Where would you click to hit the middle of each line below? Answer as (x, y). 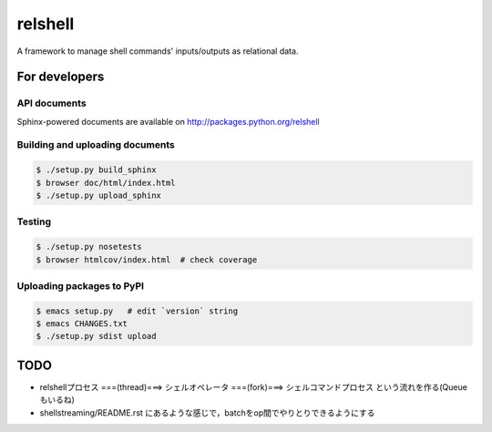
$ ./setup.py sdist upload (96, 336)
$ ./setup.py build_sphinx (96, 170)
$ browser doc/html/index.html (106, 183)
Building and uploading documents (96, 145)
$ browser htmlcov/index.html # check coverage (147, 259)
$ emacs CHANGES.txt (82, 324)
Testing (34, 221)
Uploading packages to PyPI (81, 285)
